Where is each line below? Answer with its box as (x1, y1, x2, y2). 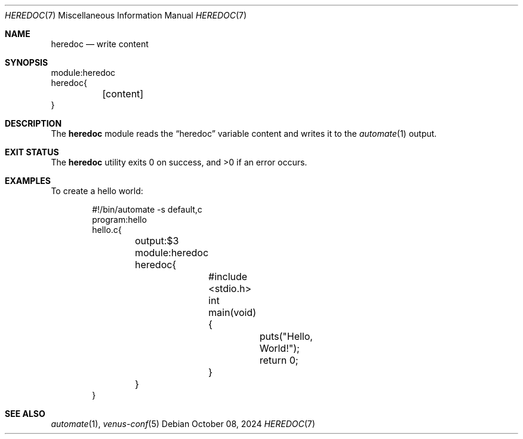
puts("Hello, (259, 330, 313, 342)
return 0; (259, 354, 299, 366)
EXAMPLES (5, 176, 51, 186)
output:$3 (134, 235, 179, 247)
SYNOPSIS (5, 57, 48, 67)
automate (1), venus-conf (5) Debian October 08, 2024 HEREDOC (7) (51, 419, 315, 429)
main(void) (208, 306, 256, 318)
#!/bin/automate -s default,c (92, 204, 202, 214)
